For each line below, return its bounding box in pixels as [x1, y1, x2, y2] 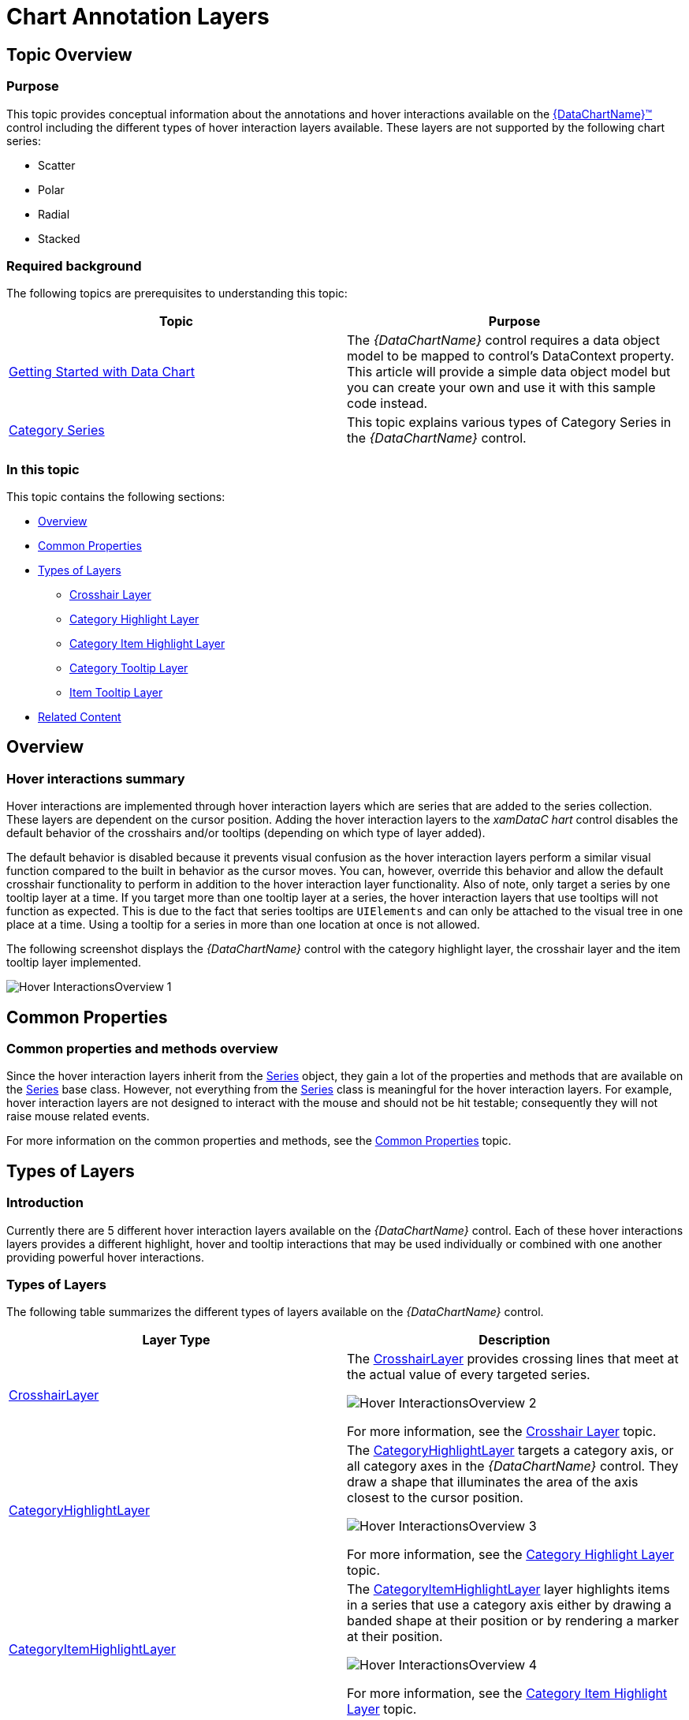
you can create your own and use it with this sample [347, 380, 656, 396]
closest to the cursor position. [347, 1490, 523, 1506]
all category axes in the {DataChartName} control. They [347, 1458, 679, 1475]
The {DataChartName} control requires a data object [347, 332, 660, 349]
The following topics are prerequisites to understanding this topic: [6, 286, 348, 301]
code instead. [347, 395, 428, 412]
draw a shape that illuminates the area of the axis [347, 1474, 639, 1490]
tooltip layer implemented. [6, 955, 142, 970]
